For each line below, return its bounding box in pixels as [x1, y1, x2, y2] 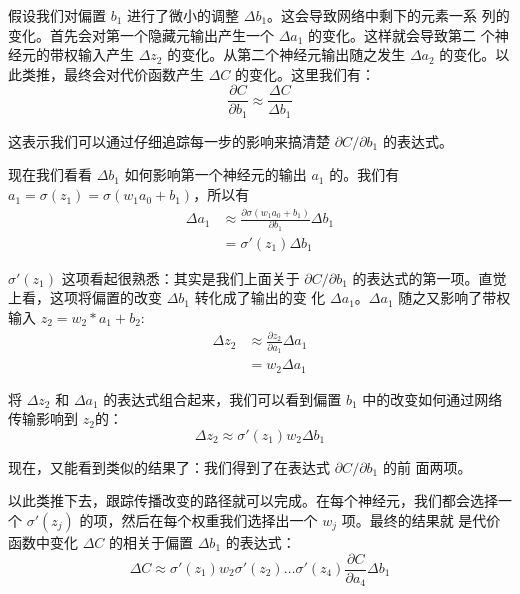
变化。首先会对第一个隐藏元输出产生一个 [8, 24, 274, 45]
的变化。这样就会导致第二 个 [308, 24, 495, 45]
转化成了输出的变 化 [194, 287, 326, 308]
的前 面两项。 [382, 456, 472, 477]
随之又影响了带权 [398, 287, 511, 308]
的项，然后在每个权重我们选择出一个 [79, 509, 318, 530]
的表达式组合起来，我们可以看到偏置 [103, 388, 342, 409]
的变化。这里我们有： [235, 63, 376, 84]
